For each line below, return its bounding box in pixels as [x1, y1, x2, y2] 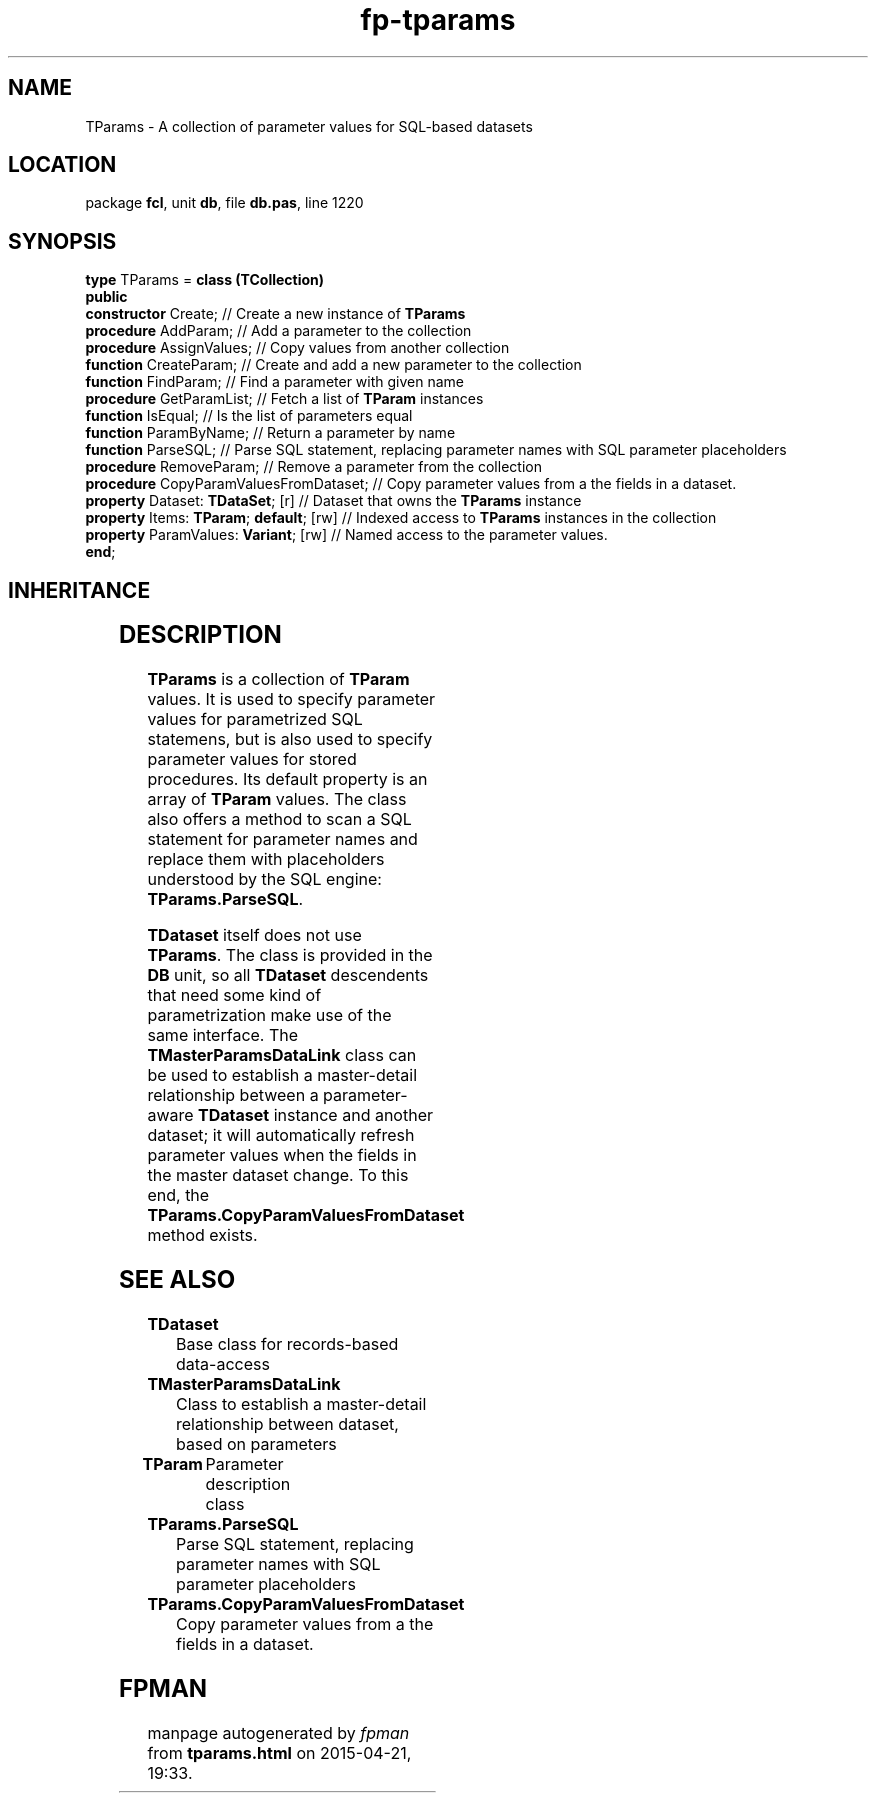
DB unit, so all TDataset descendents [147, 965, 429, 986]
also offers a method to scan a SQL [147, 809, 412, 830]
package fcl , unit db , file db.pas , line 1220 [85, 194, 364, 212]
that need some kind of [147, 985, 322, 1006]
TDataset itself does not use [147, 925, 362, 946]
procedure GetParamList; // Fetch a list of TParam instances [85, 390, 484, 408]
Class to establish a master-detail [175, 1393, 427, 1414]
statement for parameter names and [147, 829, 418, 850]
